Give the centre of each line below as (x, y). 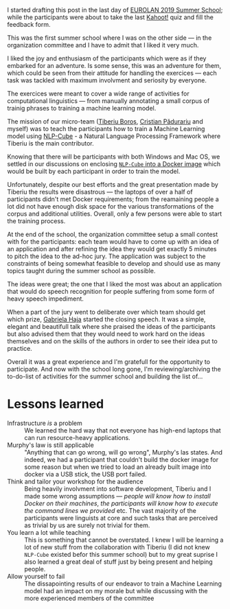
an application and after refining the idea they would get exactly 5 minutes (112, 249)
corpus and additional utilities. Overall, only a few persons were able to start (115, 214)
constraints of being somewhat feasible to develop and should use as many (114, 263)
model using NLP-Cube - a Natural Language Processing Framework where (114, 136)
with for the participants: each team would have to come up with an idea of (113, 242)
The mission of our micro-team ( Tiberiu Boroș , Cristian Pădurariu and (105, 122)
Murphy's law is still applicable (50, 445)
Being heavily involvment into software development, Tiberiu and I (118, 489)
